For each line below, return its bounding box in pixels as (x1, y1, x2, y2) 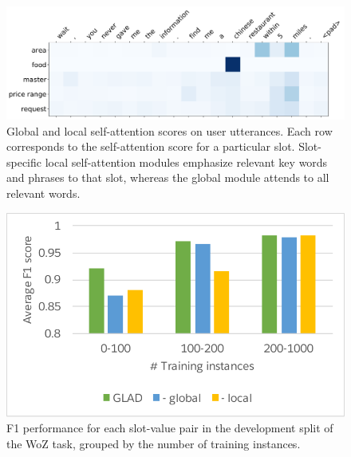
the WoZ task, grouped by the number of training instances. (6, 435, 301, 451)
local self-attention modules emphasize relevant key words (45, 153, 328, 170)
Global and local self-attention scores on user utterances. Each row (6, 122, 333, 139)
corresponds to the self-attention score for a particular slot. (6, 138, 295, 155)
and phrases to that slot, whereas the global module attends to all (6, 169, 329, 186)
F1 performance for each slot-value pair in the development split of (6, 420, 333, 436)
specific (6, 153, 42, 170)
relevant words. (6, 184, 81, 201)
